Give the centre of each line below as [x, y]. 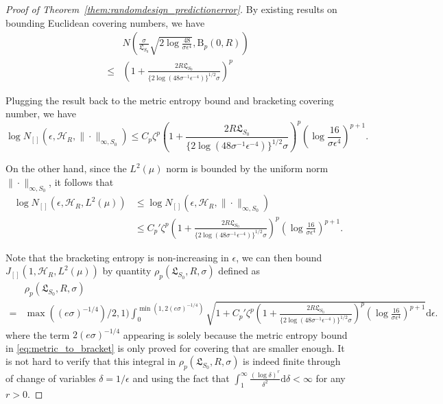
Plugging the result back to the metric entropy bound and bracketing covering [170, 100]
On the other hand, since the [66, 168]
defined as [239, 271]
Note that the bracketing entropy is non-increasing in [117, 257]
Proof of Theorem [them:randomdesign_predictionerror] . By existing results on [171, 9]
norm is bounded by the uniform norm [247, 168]
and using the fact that [181, 378]
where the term [38, 334]
